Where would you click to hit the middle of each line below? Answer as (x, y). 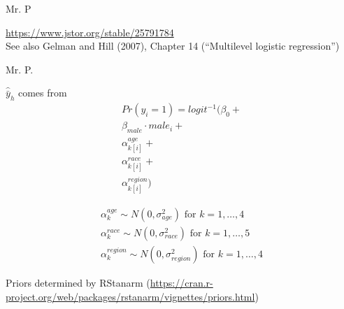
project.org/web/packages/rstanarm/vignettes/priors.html (130, 296)
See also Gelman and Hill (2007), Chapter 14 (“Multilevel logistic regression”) (173, 46)
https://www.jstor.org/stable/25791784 (90, 32)
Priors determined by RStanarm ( (78, 282)
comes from (42, 93)
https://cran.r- (181, 282)
